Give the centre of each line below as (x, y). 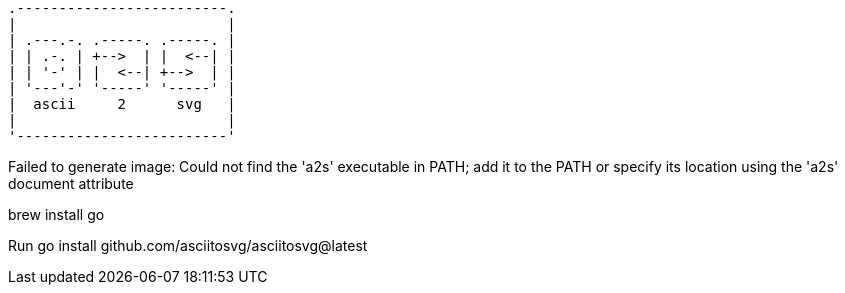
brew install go (56, 214)
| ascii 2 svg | (122, 104)
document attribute (71, 183)
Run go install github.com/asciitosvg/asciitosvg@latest (188, 245)
